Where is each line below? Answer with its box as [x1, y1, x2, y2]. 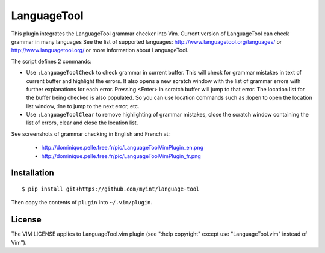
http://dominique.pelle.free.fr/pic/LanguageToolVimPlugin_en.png [41, 144, 204, 151]
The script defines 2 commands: [11, 58, 92, 65]
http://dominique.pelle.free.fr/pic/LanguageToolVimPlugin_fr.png [41, 152, 201, 159]
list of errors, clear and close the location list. [26, 119, 138, 126]
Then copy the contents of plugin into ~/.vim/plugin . [11, 199, 153, 206]
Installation [11, 168, 54, 178]
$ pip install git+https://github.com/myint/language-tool [22, 186, 200, 192]
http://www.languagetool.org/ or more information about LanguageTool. [11, 47, 189, 54]
